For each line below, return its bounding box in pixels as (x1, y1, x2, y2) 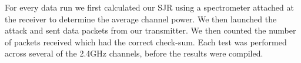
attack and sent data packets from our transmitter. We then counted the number (5, 24, 296, 37)
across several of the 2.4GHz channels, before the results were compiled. (5, 47, 263, 59)
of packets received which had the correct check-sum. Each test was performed (5, 35, 287, 48)
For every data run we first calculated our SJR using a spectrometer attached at (5, 1, 294, 13)
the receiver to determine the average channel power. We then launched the (5, 12, 277, 25)
